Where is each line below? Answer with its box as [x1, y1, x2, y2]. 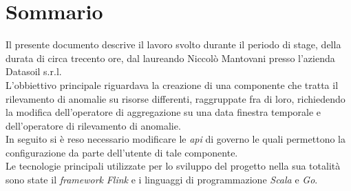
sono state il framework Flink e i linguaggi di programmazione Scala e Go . [6, 172, 318, 187]
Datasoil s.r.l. [6, 64, 62, 79]
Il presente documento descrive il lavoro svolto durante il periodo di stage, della [6, 37, 341, 52]
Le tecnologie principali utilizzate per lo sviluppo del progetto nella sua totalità [6, 159, 341, 173]
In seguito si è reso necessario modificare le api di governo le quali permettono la [6, 132, 345, 146]
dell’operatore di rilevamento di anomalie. [6, 118, 181, 132]
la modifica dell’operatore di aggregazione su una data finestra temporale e [6, 105, 321, 119]
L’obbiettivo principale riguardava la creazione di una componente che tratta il [6, 77, 339, 92]
